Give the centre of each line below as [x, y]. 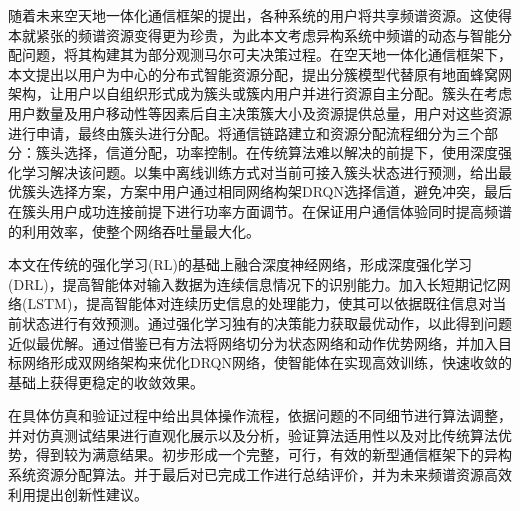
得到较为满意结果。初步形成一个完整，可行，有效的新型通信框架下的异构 [273, 454]
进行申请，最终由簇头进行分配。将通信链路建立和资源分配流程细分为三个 [246, 132]
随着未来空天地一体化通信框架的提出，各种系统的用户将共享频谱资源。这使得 [260, 15]
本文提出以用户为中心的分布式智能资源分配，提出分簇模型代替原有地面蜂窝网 [260, 73]
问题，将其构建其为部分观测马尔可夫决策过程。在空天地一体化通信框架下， [266, 54]
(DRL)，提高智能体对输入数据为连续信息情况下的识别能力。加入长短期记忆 [252, 283]
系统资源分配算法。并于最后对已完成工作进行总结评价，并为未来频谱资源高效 [260, 474]
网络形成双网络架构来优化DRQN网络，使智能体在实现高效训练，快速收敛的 [266, 362]
